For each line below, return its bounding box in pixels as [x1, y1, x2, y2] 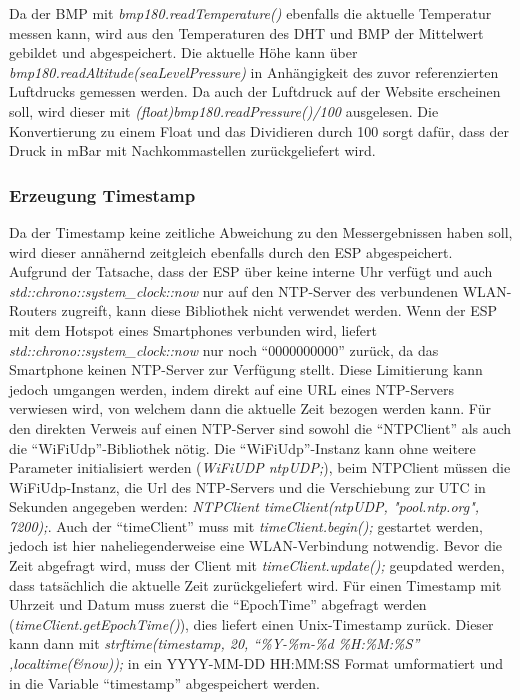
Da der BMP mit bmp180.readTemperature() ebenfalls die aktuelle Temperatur [9, 3, 492, 23]
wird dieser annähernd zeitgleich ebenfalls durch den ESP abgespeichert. [9, 241, 453, 262]
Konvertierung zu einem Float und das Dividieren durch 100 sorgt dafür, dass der [9, 120, 509, 141]
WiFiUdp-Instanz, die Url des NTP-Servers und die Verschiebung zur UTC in [9, 476, 486, 497]
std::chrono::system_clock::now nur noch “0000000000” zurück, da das [9, 339, 439, 360]
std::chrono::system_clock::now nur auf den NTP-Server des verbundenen [9, 280, 458, 301]
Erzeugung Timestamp [9, 182, 196, 207]
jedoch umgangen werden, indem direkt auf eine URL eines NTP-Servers [9, 378, 454, 399]
